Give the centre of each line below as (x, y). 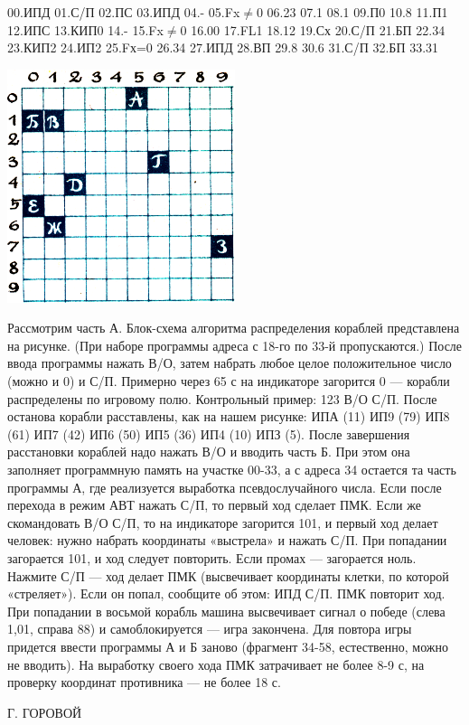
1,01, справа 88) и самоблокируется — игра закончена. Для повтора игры (210, 629)
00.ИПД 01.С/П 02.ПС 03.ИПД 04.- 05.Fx (124, 12)
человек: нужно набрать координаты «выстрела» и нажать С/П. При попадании (227, 540)
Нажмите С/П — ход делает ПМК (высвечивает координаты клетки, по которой (228, 575)
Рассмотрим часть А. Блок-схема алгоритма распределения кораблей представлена (234, 328)
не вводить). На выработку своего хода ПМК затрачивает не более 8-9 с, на (216, 664)
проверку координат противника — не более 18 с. (144, 682)
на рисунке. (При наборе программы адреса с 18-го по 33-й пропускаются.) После (235, 345)
